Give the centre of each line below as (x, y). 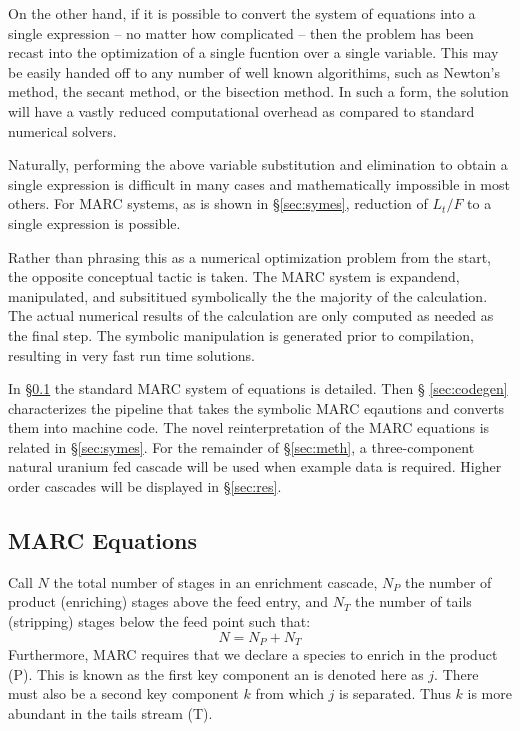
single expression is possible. (94, 222)
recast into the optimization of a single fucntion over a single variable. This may (253, 52)
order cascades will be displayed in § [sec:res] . (145, 486)
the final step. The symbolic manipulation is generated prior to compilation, (241, 334)
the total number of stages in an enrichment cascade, (215, 581)
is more (489, 693)
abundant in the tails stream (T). (110, 712)
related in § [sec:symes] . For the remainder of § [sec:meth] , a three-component (241, 446)
